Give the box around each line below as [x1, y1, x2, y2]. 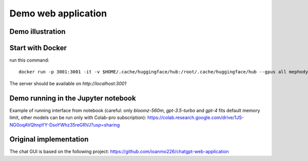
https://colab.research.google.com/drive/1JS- [147, 114, 244, 120]
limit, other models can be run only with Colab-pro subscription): [9, 114, 146, 120]
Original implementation [9, 135, 89, 144]
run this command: [9, 57, 49, 64]
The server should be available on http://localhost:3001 [9, 80, 127, 87]
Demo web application [9, 8, 107, 19]
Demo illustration [9, 27, 66, 36]
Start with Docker [9, 44, 67, 52]
